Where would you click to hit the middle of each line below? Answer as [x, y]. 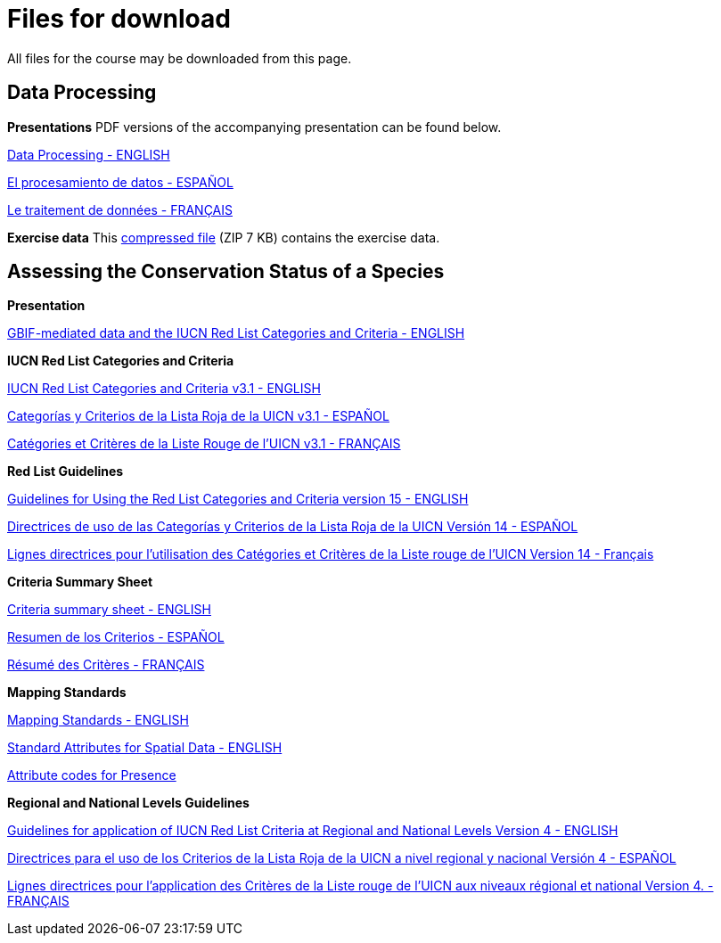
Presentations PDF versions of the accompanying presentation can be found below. [254, 127]
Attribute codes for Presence [92, 775]
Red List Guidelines [66, 471]
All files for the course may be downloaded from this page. [180, 58]
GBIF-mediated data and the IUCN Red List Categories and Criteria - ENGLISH [236, 333]
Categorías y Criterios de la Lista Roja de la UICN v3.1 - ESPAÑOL [198, 416]
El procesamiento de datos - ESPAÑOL [120, 182]
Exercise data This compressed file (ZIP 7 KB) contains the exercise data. [224, 237]
